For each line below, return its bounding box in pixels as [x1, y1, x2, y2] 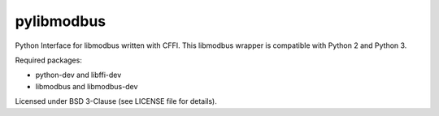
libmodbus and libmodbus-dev [35, 81, 138, 91]
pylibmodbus [15, 12, 106, 30]
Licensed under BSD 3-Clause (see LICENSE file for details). [15, 97, 217, 106]
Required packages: [15, 55, 83, 65]
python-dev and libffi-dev [35, 70, 122, 80]
